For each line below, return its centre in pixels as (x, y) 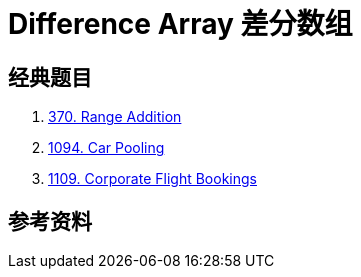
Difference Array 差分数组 (180, 24)
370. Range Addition (115, 117)
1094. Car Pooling (106, 148)
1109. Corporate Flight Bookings (152, 179)
